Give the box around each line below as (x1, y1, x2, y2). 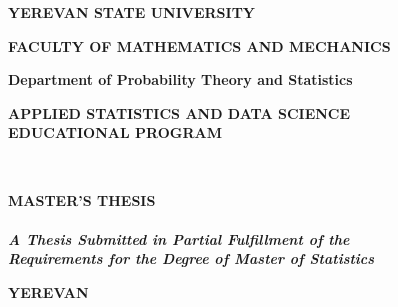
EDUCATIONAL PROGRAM (8, 122, 222, 143)
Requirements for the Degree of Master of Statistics (8, 248, 375, 269)
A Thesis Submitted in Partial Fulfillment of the (8, 228, 350, 249)
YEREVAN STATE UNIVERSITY (8, 2, 256, 22)
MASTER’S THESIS (8, 189, 156, 210)
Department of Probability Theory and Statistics (8, 69, 353, 90)
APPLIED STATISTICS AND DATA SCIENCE (8, 102, 351, 123)
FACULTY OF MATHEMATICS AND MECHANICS (8, 35, 391, 56)
